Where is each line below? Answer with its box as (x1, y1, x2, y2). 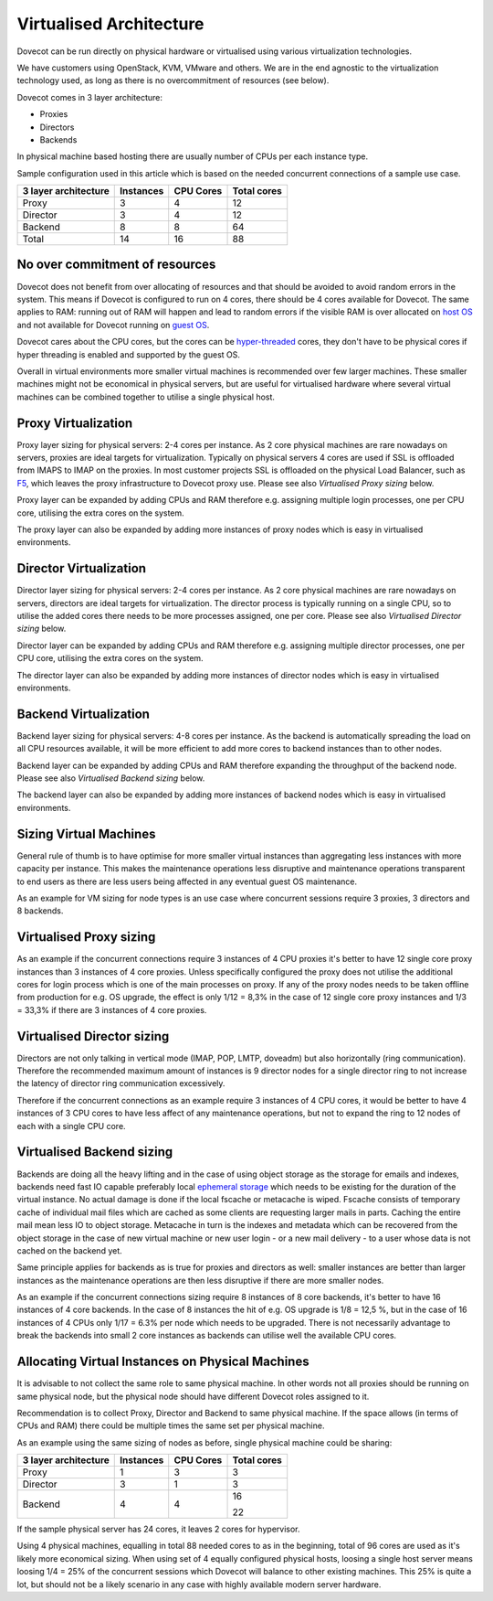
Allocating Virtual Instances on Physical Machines (16, 1354, 309, 1370)
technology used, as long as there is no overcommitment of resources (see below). (16, 75, 330, 86)
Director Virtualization (16, 560, 146, 576)
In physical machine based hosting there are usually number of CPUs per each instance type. (16, 151, 369, 162)
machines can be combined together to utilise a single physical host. (16, 391, 276, 402)
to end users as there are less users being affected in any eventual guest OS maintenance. (16, 876, 358, 887)
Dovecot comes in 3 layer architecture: (16, 91, 163, 102)
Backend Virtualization (16, 706, 151, 721)
